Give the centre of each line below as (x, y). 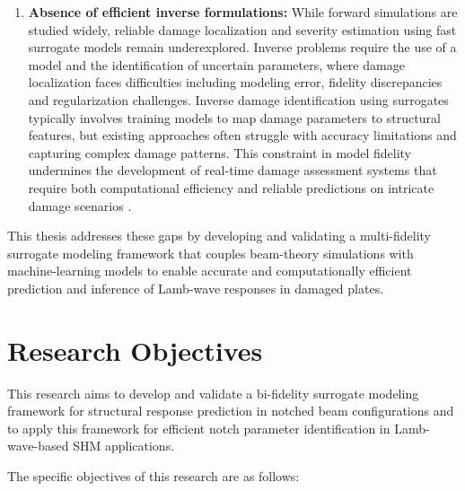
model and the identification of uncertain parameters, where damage (216, 64)
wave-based (38, 446)
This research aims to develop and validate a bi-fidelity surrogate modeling (213, 393)
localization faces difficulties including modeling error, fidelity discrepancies (235, 82)
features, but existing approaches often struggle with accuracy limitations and (242, 135)
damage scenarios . (80, 205)
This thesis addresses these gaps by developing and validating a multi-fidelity (219, 236)
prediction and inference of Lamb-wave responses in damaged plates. (196, 288)
